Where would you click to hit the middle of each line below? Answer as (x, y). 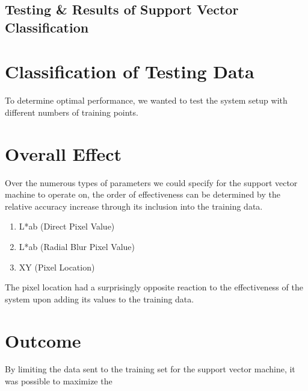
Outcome (43, 340)
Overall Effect (63, 153)
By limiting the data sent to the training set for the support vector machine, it (150, 369)
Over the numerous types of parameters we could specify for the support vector (151, 182)
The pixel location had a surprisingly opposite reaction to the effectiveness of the (154, 287)
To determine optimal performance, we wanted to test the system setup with (146, 100)
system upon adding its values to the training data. (100, 299)
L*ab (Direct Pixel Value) (67, 226)
